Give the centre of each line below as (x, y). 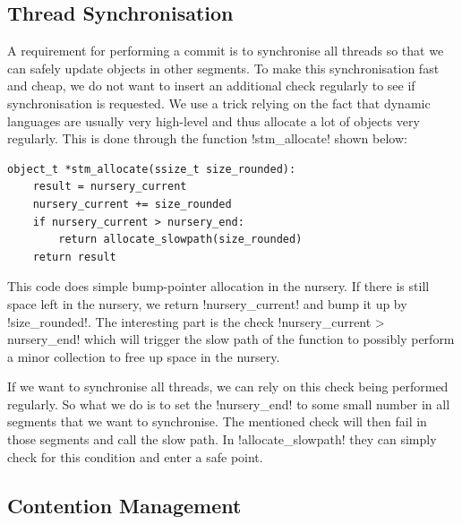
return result (74, 257)
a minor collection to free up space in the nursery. (144, 356)
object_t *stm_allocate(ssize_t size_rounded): (152, 169)
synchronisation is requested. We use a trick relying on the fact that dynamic (219, 103)
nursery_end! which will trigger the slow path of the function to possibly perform (231, 339)
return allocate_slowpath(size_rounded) (180, 240)
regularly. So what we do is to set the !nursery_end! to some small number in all (229, 404)
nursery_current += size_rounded (132, 204)
